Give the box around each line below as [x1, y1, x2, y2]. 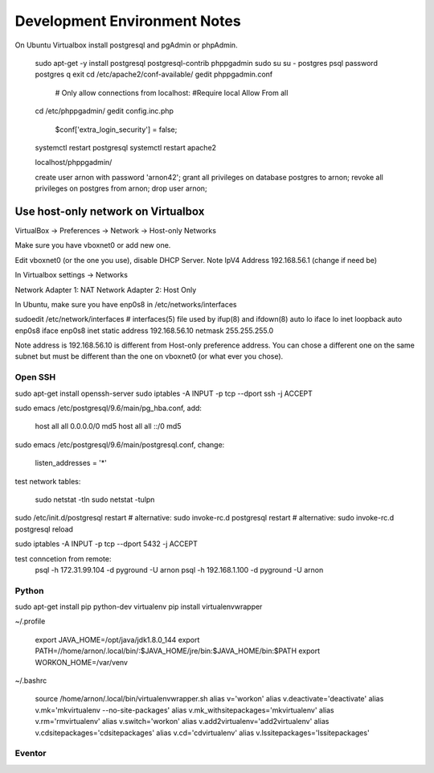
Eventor [14, 748, 47, 759]
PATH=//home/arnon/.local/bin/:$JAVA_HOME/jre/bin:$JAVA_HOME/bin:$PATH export [35, 646, 321, 656]
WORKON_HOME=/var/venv [35, 657, 129, 667]
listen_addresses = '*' [35, 458, 108, 468]
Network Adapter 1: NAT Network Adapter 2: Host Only [14, 285, 197, 294]
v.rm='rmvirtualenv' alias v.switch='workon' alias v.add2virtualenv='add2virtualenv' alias [35, 717, 330, 726]
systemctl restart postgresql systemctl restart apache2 [35, 142, 217, 152]
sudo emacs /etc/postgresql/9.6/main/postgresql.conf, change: [14, 439, 225, 450]
